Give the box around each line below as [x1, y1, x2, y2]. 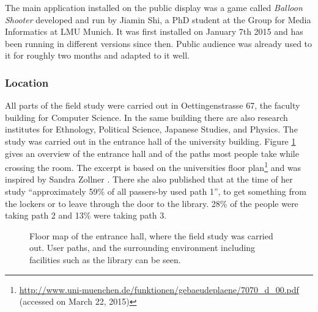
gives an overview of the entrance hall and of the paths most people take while [5, 147, 299, 159]
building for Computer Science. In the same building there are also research [5, 111, 288, 123]
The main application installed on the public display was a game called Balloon [5, 1, 303, 13]
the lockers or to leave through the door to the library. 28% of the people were [5, 197, 298, 209]
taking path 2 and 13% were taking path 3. [5, 209, 167, 222]
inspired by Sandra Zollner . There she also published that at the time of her [5, 173, 293, 186]
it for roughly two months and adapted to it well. [5, 49, 190, 62]
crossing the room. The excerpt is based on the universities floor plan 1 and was [5, 159, 301, 173]
